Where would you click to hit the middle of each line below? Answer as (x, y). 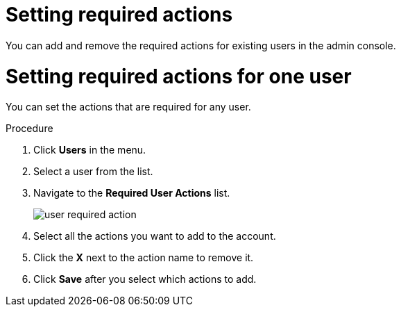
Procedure (29, 129)
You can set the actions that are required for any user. (128, 107)
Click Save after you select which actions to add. (145, 279)
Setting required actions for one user (179, 76)
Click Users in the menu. (90, 150)
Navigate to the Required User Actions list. (132, 193)
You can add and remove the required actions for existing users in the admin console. (201, 45)
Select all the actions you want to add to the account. (155, 236)
